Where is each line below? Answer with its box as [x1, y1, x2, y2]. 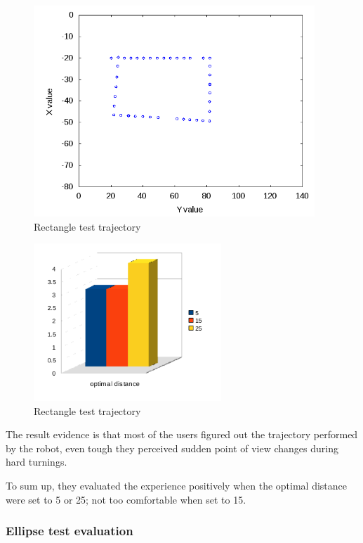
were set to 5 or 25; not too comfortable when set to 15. [6, 492, 246, 506]
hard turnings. [6, 454, 67, 469]
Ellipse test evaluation [6, 522, 133, 539]
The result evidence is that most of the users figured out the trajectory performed [6, 427, 358, 442]
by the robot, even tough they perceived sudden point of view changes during [6, 440, 338, 455]
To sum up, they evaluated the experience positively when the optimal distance [6, 478, 347, 493]
